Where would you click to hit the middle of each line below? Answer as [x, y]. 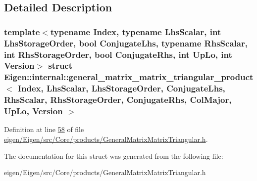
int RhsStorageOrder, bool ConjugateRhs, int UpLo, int [118, 54]
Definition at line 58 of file [44, 129]
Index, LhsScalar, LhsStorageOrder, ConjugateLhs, [121, 88]
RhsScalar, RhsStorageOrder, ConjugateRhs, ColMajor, [118, 100]
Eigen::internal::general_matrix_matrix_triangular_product [129, 77]
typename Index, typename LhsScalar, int [136, 31]
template [22, 31]
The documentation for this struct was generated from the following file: [114, 156]
